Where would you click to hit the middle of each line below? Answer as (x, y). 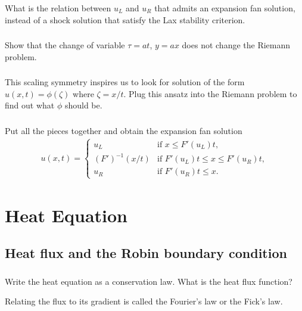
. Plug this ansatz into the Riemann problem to (210, 93)
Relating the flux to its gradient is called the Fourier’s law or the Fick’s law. (144, 301)
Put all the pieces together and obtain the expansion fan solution (124, 130)
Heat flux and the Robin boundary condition (146, 253)
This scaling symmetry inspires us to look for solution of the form (125, 82)
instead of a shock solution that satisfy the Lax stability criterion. (125, 19)
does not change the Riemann (236, 45)
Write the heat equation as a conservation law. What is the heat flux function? (149, 281)
